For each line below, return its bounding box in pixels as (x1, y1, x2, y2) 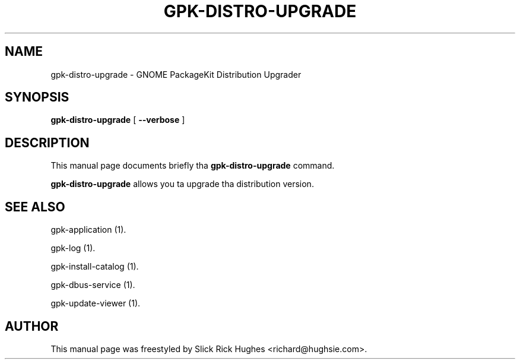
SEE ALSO (5, 199, 65, 214)
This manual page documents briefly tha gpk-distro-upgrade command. (50, 160, 335, 171)
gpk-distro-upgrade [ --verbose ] (50, 115, 185, 125)
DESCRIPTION (5, 135, 90, 150)
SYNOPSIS (5, 90, 69, 105)
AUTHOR (5, 318, 59, 334)
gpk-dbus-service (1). (50, 280, 135, 290)
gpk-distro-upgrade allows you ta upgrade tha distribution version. (50, 179, 314, 189)
